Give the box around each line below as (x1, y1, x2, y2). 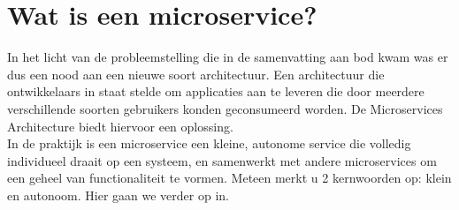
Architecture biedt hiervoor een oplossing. (7, 116, 233, 135)
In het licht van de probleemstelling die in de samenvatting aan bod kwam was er (7, 48, 448, 66)
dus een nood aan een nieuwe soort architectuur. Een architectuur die (7, 64, 385, 83)
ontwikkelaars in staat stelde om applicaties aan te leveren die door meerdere (7, 82, 425, 101)
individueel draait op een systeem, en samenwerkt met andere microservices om (7, 151, 437, 169)
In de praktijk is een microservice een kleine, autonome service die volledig (7, 134, 411, 153)
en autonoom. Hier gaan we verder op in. (7, 185, 229, 204)
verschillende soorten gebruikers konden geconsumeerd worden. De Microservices (7, 99, 443, 117)
